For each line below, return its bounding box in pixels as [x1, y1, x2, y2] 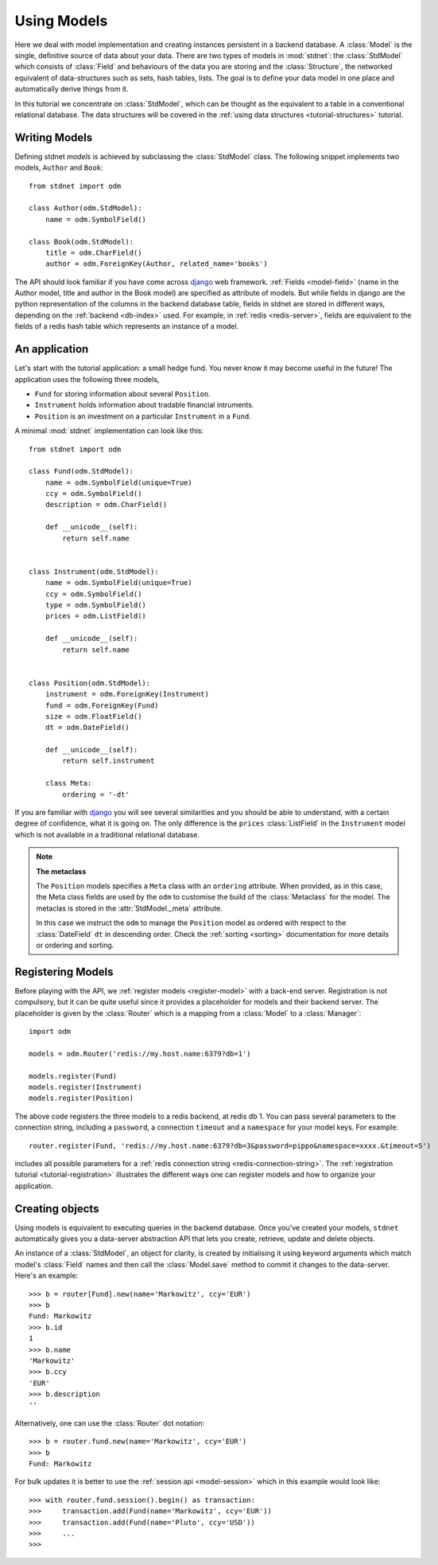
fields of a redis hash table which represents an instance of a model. [14, 322, 239, 331]
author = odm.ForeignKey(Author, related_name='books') [45, 260, 268, 268]
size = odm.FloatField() [45, 712, 142, 720]
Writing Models [14, 131, 93, 144]
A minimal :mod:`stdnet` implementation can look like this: [14, 426, 204, 435]
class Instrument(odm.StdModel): [29, 567, 159, 576]
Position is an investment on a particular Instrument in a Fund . [34, 411, 252, 421]
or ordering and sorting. [36, 940, 114, 950]
